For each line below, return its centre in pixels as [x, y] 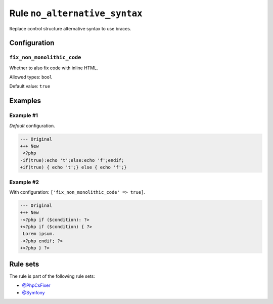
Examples [25, 101]
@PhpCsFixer [36, 285]
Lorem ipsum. [39, 234]
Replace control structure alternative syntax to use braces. [70, 28]
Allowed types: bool [31, 77]
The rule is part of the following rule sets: [52, 276]
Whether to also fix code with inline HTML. [54, 68]
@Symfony [33, 292]
